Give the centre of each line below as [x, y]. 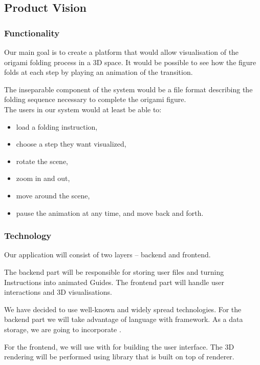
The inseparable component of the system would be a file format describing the [128, 89]
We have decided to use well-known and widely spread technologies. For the [123, 309]
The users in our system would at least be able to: [83, 109]
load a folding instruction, [57, 126]
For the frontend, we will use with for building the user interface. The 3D [119, 346]
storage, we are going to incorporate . [63, 329]
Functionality [32, 33]
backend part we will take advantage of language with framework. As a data [124, 319]
